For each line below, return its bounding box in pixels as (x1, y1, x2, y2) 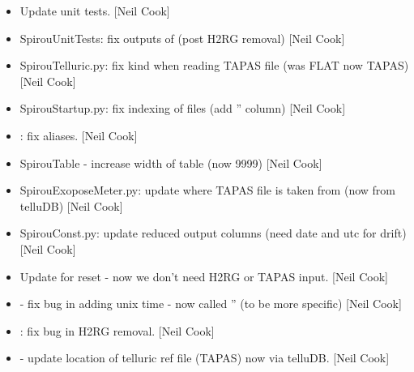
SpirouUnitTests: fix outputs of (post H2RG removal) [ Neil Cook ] (19, 29, 345, 46)
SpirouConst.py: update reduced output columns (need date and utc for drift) (19, 224, 407, 242)
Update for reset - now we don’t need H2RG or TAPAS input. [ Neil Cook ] (19, 267, 388, 284)
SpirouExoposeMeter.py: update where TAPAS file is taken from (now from (19, 182, 395, 199)
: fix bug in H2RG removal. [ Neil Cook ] (19, 322, 215, 339)
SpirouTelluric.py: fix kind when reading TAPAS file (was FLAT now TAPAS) (19, 57, 409, 74)
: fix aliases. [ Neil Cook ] (19, 126, 138, 143)
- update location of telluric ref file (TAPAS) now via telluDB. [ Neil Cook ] (19, 349, 390, 366)
